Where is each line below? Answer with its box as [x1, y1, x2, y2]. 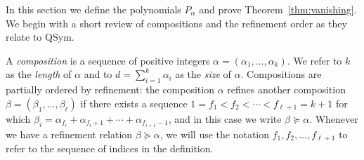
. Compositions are [240, 67, 322, 81]
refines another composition [227, 82, 346, 97]
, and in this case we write [168, 111, 282, 126]
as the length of [6, 67, 72, 81]
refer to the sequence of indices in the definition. [6, 141, 214, 156]
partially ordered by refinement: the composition [6, 82, 214, 97]
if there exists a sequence [80, 95, 188, 110]
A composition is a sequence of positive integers [6, 53, 210, 67]
